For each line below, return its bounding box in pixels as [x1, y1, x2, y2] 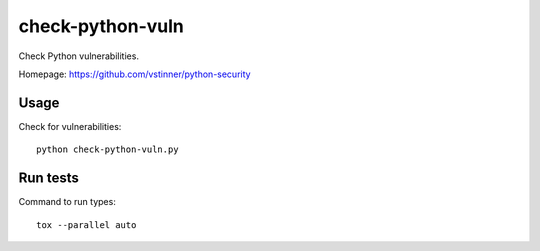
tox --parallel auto [36, 219, 137, 230]
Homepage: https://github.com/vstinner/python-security [18, 68, 251, 80]
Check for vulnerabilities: [18, 120, 122, 132]
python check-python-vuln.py [36, 144, 179, 155]
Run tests [18, 170, 79, 187]
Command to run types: [18, 196, 117, 208]
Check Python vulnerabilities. [18, 50, 140, 62]
